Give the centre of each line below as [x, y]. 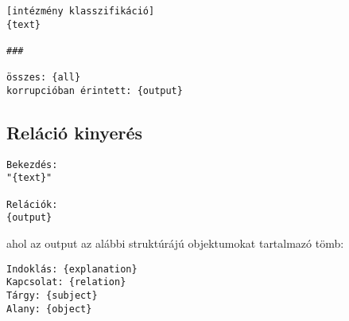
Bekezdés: [32, 164]
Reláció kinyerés [75, 132]
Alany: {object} [49, 309]
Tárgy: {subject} [52, 295]
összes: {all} [44, 78]
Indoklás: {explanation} [72, 269]
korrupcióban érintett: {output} [95, 90]
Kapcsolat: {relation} [66, 282]
